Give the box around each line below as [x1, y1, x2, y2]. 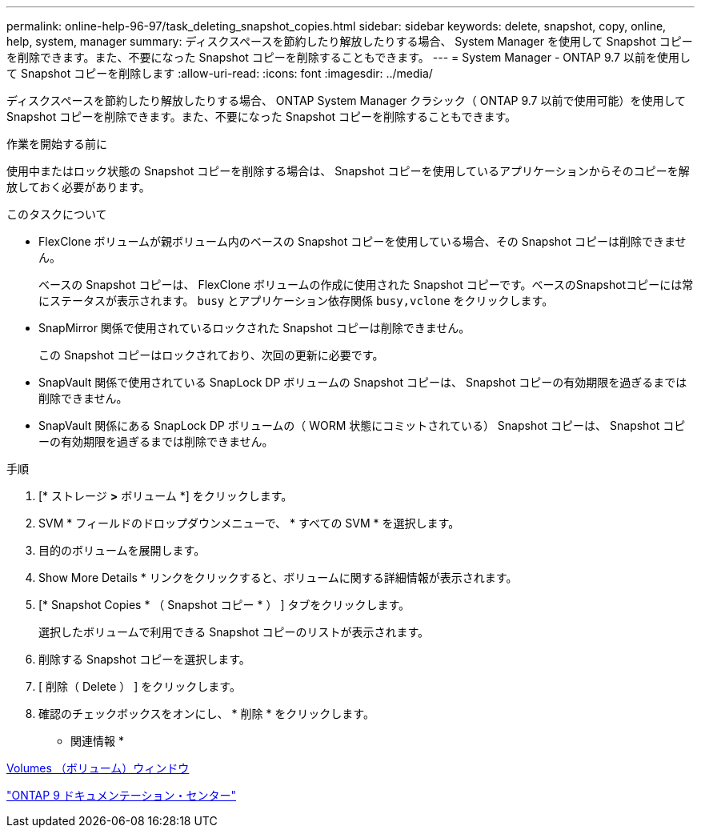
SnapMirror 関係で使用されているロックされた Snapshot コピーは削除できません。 [38, 321, 471, 335]
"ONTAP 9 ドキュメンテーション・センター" [6, 788, 237, 802]
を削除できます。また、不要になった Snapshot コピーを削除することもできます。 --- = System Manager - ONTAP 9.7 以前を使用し [6, 50, 691, 64]
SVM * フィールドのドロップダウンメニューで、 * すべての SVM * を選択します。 [38, 516, 460, 530]
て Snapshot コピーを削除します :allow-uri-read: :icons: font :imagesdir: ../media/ [6, 66, 433, 80]
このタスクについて [6, 207, 107, 221]
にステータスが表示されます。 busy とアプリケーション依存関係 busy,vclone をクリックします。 [38, 294, 554, 307]
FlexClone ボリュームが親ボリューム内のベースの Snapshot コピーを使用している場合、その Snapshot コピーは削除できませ [38, 235, 687, 248]
